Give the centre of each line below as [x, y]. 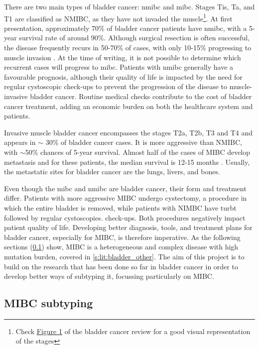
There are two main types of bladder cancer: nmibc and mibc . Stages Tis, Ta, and [129, 6]
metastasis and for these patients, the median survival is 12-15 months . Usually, [127, 162]
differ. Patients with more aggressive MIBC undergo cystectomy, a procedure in [126, 198]
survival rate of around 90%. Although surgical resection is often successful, [134, 38]
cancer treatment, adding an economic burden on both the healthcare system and [129, 106]
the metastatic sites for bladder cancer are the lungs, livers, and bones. [112, 172]
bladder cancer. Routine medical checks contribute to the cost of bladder [141, 96]
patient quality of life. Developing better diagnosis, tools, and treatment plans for [128, 227]
